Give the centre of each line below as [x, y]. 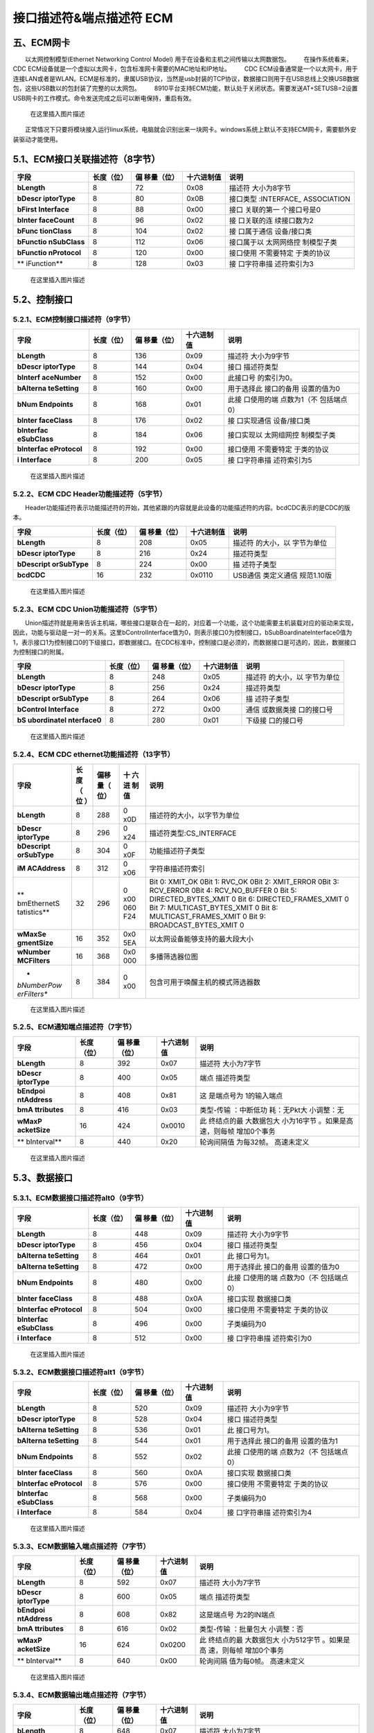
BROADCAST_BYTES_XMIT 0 [197, 925]
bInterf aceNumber [49, 377]
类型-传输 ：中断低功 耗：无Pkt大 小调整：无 [272, 1110]
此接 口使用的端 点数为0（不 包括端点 [288, 1278]
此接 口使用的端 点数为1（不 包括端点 [287, 399]
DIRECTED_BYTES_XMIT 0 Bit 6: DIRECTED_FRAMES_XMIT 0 [249, 899]
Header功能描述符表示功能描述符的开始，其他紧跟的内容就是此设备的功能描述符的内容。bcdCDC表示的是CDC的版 [188, 507]
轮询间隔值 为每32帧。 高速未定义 [255, 1142]
